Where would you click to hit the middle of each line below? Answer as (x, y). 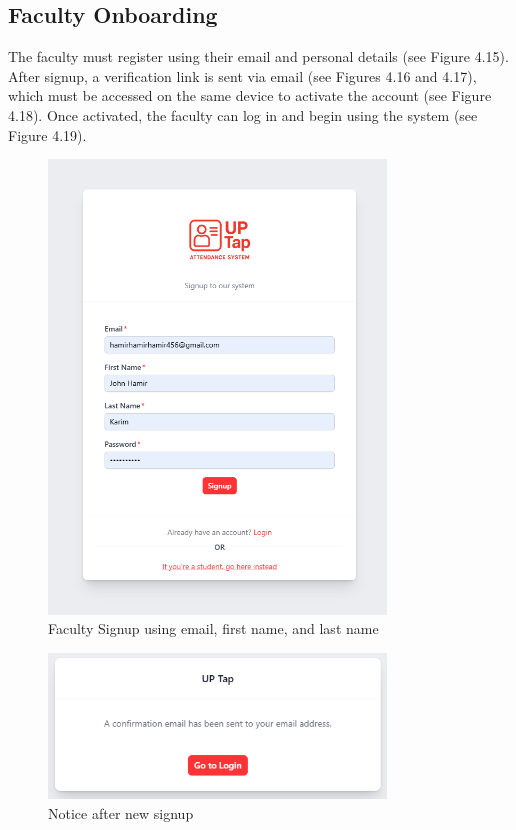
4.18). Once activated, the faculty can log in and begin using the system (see (243, 114)
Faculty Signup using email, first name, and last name (213, 628)
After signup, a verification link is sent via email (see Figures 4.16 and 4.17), (242, 75)
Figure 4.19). (47, 134)
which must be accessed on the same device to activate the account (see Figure (250, 95)
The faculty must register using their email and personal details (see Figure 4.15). (258, 56)
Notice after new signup (121, 812)
